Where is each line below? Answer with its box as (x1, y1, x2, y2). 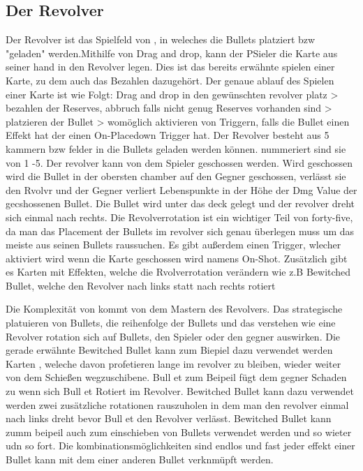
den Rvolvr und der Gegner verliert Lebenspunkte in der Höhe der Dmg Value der (6, 182, 357, 197)
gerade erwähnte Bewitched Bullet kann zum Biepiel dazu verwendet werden (6, 343, 333, 357)
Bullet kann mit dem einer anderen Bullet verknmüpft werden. (6, 452, 274, 467)
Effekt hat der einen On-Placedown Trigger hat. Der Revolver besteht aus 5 (6, 128, 329, 142)
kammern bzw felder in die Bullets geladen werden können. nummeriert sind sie (6, 141, 346, 156)
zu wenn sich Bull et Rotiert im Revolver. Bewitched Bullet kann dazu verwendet (6, 384, 354, 398)
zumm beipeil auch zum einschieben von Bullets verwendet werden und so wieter (6, 424, 352, 439)
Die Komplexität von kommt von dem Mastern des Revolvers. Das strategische (6, 301, 343, 316)
